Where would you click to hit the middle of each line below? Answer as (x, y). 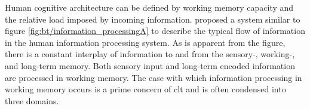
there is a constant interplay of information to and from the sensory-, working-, (150, 54)
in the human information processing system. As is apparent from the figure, (145, 42)
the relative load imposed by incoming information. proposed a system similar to (153, 19)
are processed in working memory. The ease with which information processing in (154, 77)
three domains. (32, 100)
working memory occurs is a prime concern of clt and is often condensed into (145, 89)
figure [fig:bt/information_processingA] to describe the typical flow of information (155, 31)
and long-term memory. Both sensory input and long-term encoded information (150, 65)
